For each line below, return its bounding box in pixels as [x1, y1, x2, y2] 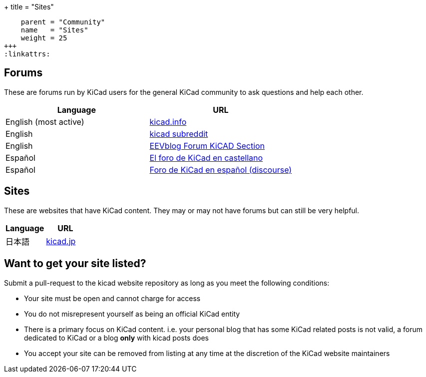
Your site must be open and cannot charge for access [24, 294, 201, 303]
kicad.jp [46, 236, 76, 246]
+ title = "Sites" [4, 2, 54, 11]
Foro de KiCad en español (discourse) [149, 164, 292, 175]
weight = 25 [20, 34, 67, 42]
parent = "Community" [20, 18, 105, 26]
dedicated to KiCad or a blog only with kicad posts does [24, 333, 209, 342]
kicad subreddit [149, 128, 208, 139]
